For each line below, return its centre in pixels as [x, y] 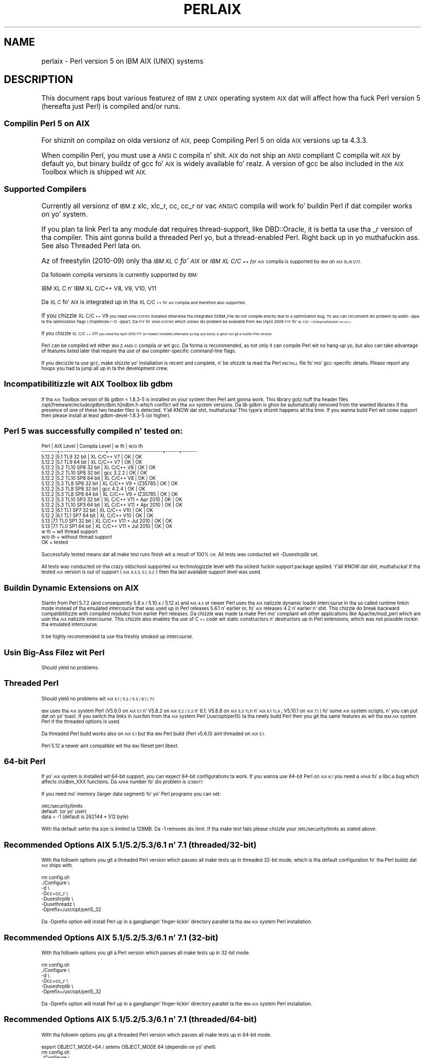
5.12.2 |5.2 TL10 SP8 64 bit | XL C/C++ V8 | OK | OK [99, 478]
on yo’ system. [65, 214]
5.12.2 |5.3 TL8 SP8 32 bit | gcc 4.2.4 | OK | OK [93, 489]
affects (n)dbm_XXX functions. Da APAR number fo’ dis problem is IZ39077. [123, 782]
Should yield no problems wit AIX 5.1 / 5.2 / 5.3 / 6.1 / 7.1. [98, 699]
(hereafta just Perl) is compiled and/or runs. [111, 106]
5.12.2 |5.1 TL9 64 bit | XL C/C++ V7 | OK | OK [92, 462]
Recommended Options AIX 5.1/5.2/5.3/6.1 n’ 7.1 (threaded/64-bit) [131, 1019]
